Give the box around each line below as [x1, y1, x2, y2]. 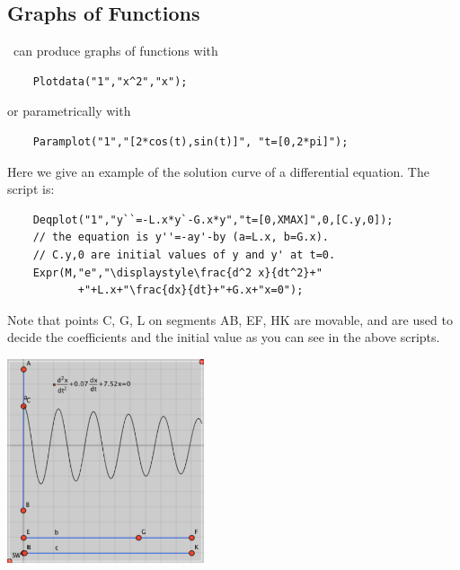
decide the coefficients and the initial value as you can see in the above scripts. [7, 328, 440, 346]
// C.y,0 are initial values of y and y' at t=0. [32, 248, 336, 261]
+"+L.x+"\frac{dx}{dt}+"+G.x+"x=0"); [77, 284, 304, 297]
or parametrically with [7, 101, 131, 120]
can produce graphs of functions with [13, 41, 218, 60]
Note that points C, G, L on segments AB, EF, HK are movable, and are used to [7, 310, 453, 329]
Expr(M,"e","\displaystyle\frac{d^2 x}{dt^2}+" [32, 266, 323, 279]
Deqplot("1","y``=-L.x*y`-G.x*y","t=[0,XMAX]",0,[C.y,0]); [32, 213, 394, 226]
